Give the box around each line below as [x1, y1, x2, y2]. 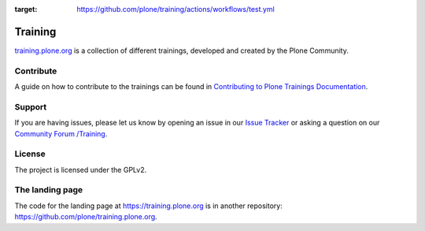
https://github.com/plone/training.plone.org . [14, 212, 157, 222]
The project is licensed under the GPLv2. [14, 165, 147, 174]
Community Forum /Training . [14, 129, 108, 138]
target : [14, 5, 38, 13]
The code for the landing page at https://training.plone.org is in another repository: [14, 201, 283, 211]
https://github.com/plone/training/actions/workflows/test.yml [76, 5, 275, 13]
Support [14, 101, 47, 112]
